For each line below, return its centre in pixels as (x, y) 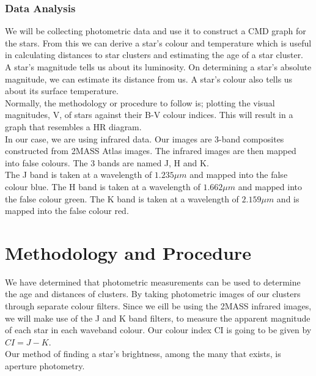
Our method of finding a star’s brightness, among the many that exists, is (143, 354)
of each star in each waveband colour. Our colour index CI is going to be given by (158, 330)
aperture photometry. (45, 366)
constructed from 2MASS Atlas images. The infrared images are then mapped (151, 151)
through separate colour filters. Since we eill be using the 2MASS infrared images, (158, 306)
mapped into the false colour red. (67, 211)
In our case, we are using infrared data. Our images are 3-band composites (145, 138)
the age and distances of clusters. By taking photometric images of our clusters (153, 294)
